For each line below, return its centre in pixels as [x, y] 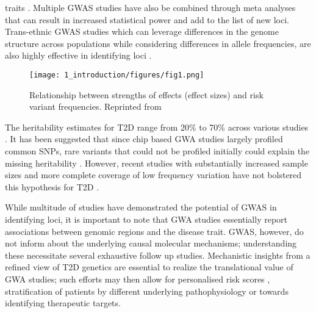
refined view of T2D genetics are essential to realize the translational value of [149, 267]
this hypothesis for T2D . [52, 186]
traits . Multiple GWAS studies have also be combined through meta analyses [150, 7]
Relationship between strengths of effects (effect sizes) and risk [146, 94]
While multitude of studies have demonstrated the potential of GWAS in [141, 207]
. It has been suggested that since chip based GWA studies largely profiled [144, 139]
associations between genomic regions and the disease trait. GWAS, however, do [154, 231]
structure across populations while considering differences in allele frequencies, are [158, 43]
